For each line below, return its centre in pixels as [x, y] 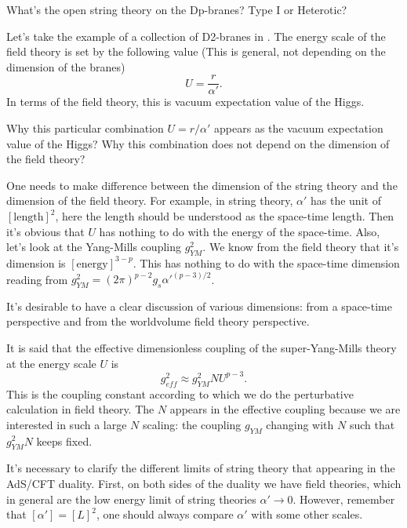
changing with [300, 424]
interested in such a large [67, 424]
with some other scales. [307, 514]
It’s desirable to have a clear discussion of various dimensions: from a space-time [199, 306]
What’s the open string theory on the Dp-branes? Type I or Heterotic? [177, 9]
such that [372, 424]
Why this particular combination [85, 128]
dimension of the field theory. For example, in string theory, [150, 200]
